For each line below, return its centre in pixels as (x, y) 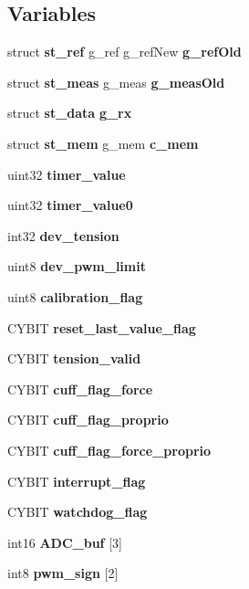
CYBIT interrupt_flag (77, 481)
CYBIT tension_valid (74, 358)
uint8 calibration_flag (75, 296)
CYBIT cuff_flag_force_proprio (109, 450)
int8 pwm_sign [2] (63, 573)
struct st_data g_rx (70, 113)
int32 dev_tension (63, 235)
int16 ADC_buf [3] (65, 542)
